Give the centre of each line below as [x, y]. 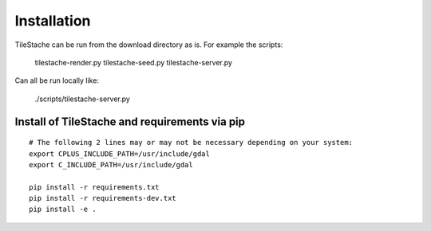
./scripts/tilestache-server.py [83, 99]
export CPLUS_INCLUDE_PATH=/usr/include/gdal [120, 154]
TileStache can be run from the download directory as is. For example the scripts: [149, 45]
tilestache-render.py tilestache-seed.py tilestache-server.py [134, 62]
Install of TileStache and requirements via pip [130, 121]
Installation [53, 21]
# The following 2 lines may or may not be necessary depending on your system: [191, 143]
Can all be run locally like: [57, 80]
